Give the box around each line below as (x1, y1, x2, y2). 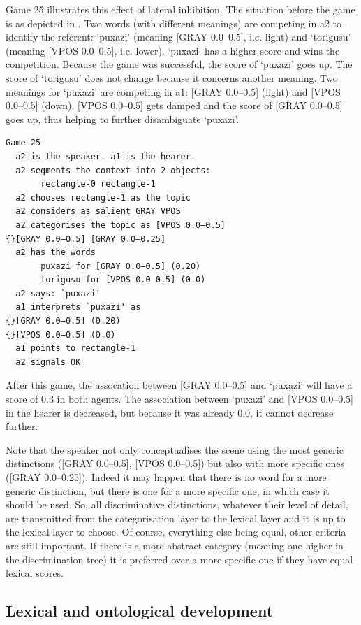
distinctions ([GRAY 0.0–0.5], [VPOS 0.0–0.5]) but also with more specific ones (6, 456, 345, 470)
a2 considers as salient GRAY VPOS (15, 206, 181, 217)
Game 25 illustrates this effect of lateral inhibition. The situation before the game (6, 2, 355, 16)
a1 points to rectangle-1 (15, 343, 136, 354)
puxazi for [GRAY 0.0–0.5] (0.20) (40, 261, 201, 271)
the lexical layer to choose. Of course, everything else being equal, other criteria (6, 524, 346, 539)
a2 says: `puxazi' (15, 288, 101, 299)
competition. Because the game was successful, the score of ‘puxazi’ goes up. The (6, 57, 353, 71)
